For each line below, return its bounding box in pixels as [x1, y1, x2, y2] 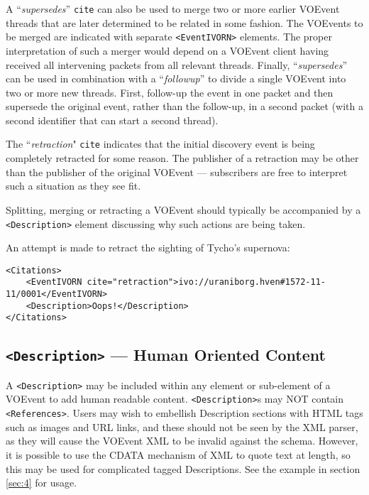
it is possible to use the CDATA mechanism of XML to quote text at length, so [6, 447, 351, 462]
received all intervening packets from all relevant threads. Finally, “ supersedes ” [6, 57, 348, 72]
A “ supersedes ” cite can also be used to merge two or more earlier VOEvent [6, 1, 340, 16]
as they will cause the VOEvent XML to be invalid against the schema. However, [6, 433, 358, 448]
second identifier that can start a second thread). [6, 112, 219, 127]
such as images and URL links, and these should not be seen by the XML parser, [6, 419, 358, 434]
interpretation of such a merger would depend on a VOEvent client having [6, 43, 329, 58]
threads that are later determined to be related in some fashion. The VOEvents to [6, 15, 363, 30]
